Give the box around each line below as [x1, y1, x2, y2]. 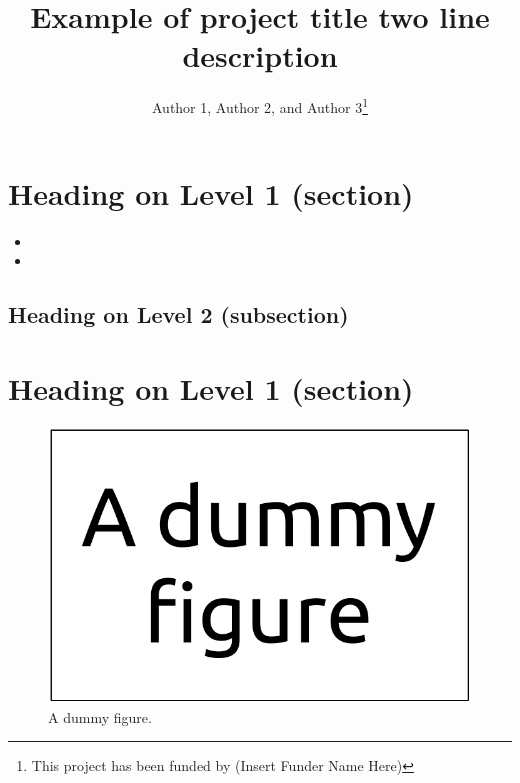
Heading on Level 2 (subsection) [8, 299, 349, 330]
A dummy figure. [48, 706, 152, 727]
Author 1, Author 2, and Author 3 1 [152, 94, 368, 117]
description [182, 35, 338, 76]
